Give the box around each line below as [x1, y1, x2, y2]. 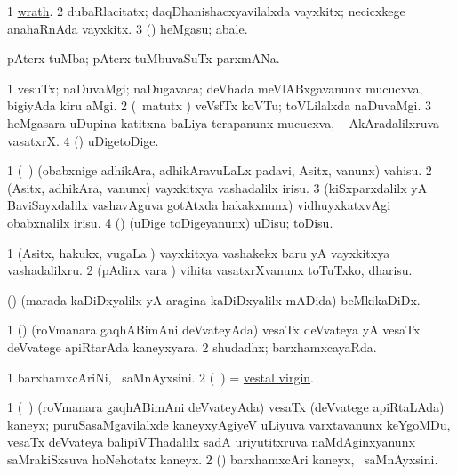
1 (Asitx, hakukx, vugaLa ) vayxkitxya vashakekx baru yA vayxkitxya [7, 243, 390, 262]
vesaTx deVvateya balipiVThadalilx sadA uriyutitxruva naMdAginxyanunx [7, 432, 415, 451]
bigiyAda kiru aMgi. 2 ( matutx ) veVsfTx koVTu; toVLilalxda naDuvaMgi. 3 [7, 96, 431, 115]
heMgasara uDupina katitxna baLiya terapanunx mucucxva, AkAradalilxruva [7, 113, 440, 132]
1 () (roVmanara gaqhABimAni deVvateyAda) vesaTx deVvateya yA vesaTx [7, 320, 421, 339]
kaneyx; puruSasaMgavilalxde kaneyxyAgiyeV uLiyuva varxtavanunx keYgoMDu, [7, 415, 451, 433]
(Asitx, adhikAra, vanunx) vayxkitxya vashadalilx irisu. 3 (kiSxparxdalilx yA [7, 178, 428, 197]
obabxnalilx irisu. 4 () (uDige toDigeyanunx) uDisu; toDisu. [7, 213, 333, 231]
